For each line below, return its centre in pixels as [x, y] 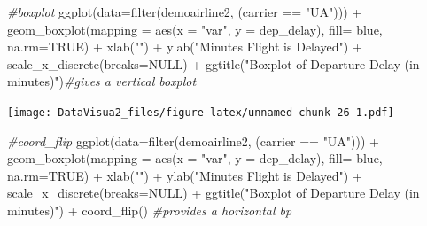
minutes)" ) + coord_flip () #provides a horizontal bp [150, 210]
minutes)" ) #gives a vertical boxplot [102, 81]
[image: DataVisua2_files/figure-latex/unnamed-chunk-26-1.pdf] [201, 112]
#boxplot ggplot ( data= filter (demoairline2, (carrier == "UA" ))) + [185, 12]
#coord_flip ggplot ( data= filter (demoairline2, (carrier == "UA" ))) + [194, 140]
